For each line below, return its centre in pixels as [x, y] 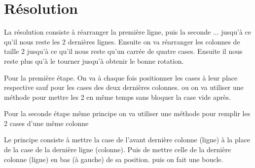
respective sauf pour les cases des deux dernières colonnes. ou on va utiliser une [124, 87]
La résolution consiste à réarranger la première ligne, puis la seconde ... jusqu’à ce [128, 32]
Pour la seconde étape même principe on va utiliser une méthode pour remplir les [127, 113]
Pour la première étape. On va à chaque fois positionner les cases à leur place [121, 77]
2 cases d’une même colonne [46, 123]
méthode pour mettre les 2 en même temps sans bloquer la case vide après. [117, 97]
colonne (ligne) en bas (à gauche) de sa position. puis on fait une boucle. [114, 159]
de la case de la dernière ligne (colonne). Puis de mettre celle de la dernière [118, 149]
